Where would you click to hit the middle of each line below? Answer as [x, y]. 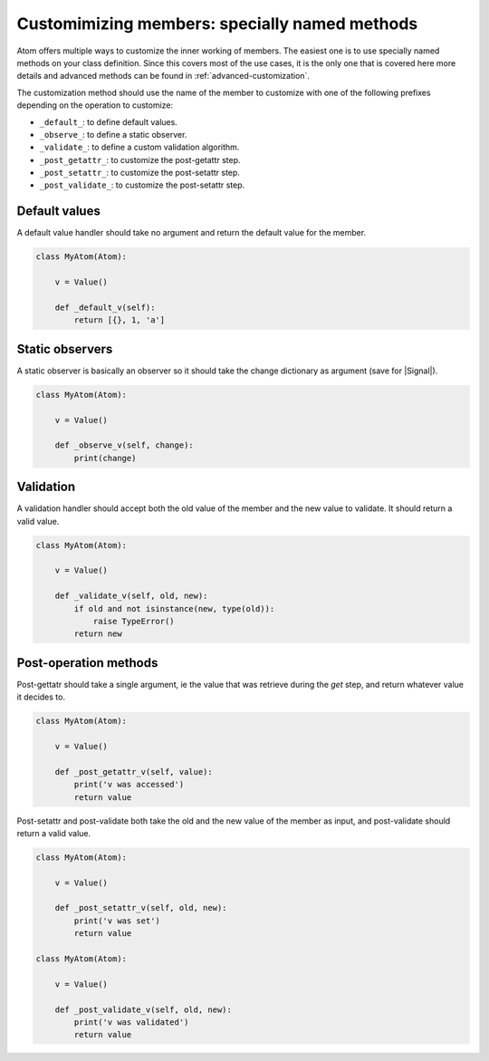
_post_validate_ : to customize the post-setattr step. [142, 185]
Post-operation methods [87, 663]
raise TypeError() [134, 621]
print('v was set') [117, 921]
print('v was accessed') [129, 785]
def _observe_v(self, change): [124, 445]
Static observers [65, 349]
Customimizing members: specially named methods [217, 24]
